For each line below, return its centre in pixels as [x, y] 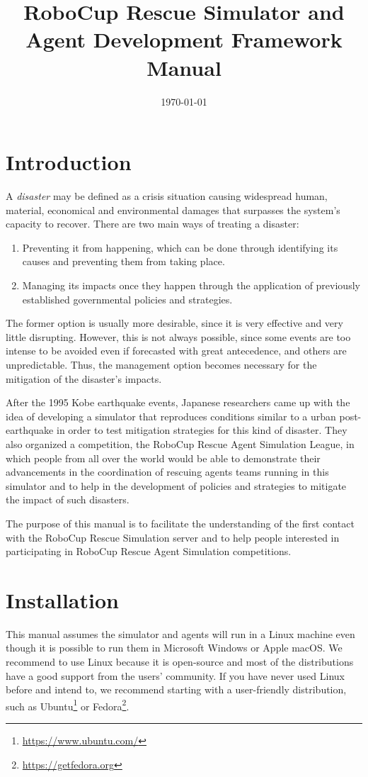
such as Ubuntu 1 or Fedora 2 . [68, 705]
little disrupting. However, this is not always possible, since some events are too [178, 336]
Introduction [69, 162]
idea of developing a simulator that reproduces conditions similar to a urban [171, 416]
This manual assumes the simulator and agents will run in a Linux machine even [180, 633]
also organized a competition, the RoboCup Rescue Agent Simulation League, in [180, 443]
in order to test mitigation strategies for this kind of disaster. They [202, 430]
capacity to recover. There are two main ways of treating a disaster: [153, 224]
